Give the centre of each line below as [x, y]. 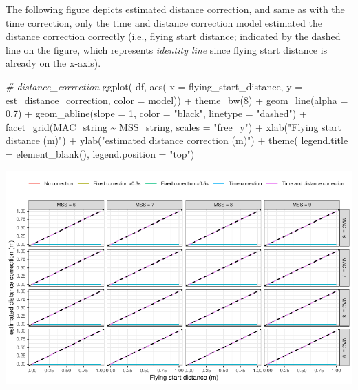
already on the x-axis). [53, 63]
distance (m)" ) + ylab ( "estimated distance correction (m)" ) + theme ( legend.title [177, 140]
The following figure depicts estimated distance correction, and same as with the [175, 9]
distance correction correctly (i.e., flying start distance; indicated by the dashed [173, 36]
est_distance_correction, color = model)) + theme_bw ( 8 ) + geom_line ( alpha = [177, 100]
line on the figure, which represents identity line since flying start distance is [167, 49]
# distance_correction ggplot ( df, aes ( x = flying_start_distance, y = [154, 86]
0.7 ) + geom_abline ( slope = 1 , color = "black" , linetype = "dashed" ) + [156, 113]
